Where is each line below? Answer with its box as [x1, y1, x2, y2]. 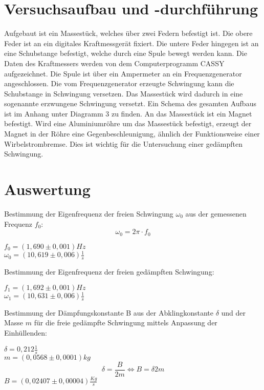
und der [221, 307, 246, 318]
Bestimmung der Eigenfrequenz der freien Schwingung [4, 208, 173, 219]
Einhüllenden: [4, 327, 47, 338]
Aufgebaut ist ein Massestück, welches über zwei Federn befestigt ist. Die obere [4, 28, 253, 38]
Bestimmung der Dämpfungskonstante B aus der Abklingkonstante [4, 307, 213, 318]
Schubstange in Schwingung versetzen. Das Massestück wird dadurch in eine [4, 88, 243, 99]
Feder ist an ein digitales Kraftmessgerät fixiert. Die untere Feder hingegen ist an [4, 37, 259, 48]
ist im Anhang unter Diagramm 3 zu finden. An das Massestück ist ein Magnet [4, 108, 252, 119]
